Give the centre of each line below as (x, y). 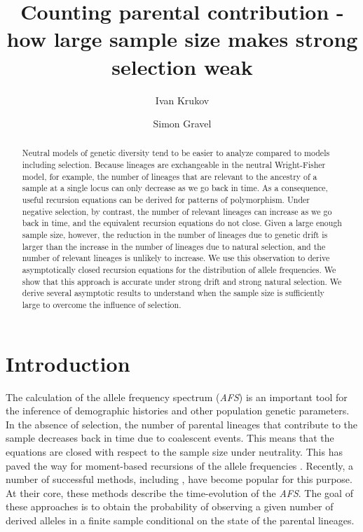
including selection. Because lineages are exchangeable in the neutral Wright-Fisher (174, 165)
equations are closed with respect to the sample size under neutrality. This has (174, 451)
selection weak (182, 66)
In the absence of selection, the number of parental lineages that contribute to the (181, 424)
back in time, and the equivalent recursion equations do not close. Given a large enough (182, 223)
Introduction (68, 363)
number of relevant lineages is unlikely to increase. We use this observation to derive (176, 258)
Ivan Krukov (182, 100)
